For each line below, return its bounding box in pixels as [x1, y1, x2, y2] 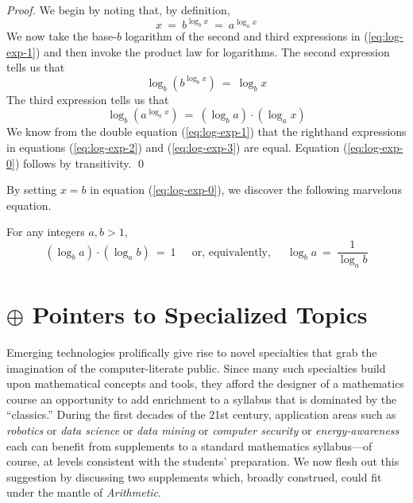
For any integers [6, 223, 85, 240]
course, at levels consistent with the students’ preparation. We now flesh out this [6, 453, 399, 470]
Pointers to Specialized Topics [32, 298, 368, 331]
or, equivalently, [191, 246, 271, 258]
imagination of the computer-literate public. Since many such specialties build [6, 359, 386, 376]
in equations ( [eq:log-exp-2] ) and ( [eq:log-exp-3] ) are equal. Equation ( [6, 139, 348, 156]
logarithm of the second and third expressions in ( [125, 28, 369, 44]
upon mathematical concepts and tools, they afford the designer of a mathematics [6, 375, 404, 392]
